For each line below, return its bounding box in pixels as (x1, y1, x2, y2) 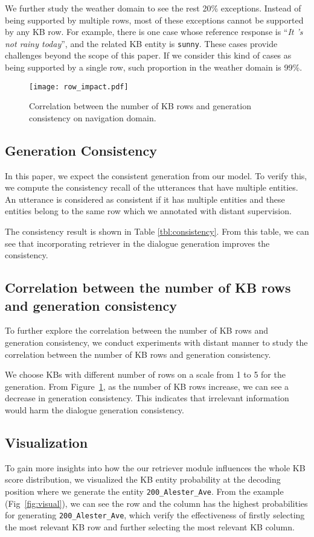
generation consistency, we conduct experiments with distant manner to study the (5, 336, 308, 349)
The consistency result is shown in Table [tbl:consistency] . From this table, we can (5, 225, 309, 238)
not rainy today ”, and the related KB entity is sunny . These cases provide (5, 37, 278, 49)
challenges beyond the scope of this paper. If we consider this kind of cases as (5, 49, 292, 62)
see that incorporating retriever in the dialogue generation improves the (5, 237, 270, 249)
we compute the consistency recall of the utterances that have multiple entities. (5, 181, 298, 194)
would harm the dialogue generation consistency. (5, 403, 184, 416)
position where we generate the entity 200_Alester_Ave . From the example (5, 485, 284, 497)
